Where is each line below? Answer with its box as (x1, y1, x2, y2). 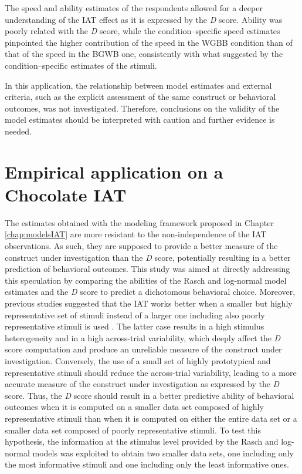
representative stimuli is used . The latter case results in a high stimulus (5, 320, 264, 332)
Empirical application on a (5, 159, 223, 183)
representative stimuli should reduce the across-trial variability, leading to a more (5, 366, 297, 378)
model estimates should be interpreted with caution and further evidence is (5, 113, 275, 126)
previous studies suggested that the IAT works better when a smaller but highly (5, 297, 293, 309)
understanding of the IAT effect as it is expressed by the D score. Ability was (5, 13, 283, 25)
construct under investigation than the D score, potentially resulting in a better (5, 251, 291, 263)
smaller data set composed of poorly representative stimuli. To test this (5, 423, 261, 436)
